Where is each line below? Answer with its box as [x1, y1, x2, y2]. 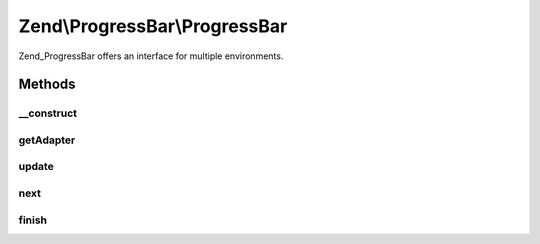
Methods [18, 76, 76, 93]
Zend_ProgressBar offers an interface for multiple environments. [18, 50, 284, 62]
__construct [18, 106, 78, 120]
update [18, 160, 54, 174]
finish [18, 213, 48, 227]
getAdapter [18, 133, 76, 147]
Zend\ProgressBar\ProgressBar [18, 15, 288, 37]
